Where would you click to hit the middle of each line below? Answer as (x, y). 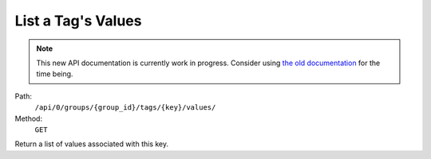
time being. (55, 74)
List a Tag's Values (78, 21)
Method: (29, 118)
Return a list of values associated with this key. (92, 144)
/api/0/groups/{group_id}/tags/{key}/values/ (125, 108)
